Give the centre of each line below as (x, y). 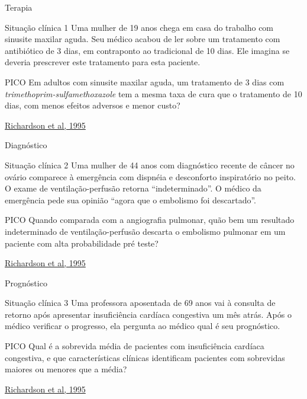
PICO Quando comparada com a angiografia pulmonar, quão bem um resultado (150, 220)
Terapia (19, 7)
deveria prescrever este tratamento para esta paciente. (103, 62)
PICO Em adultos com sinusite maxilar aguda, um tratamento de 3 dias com (145, 82)
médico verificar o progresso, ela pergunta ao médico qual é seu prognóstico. (143, 326)
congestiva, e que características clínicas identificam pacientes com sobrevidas (145, 357)
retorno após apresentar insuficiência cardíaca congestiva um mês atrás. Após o (148, 314)
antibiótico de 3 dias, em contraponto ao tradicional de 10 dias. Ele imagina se (147, 50)
